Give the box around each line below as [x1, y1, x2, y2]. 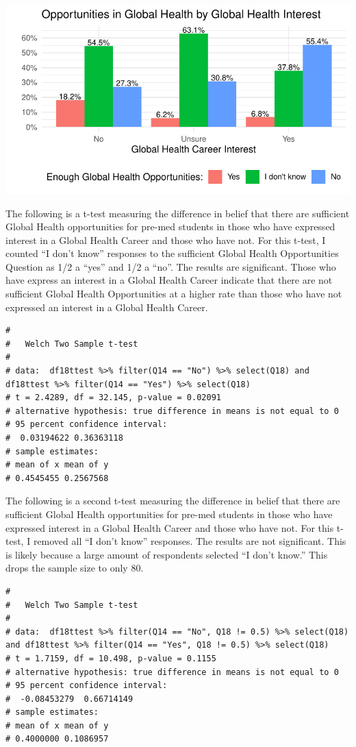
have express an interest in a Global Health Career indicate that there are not [5, 273, 333, 287]
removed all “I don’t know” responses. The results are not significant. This [33, 534, 346, 548]
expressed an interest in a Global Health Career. [5, 299, 208, 314]
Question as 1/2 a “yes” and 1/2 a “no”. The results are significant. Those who [5, 259, 336, 273]
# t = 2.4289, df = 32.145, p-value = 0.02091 [5, 393, 221, 403]
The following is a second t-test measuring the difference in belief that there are [5, 493, 340, 508]
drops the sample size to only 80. [5, 561, 144, 575]
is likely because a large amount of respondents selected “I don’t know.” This [5, 547, 328, 561]
